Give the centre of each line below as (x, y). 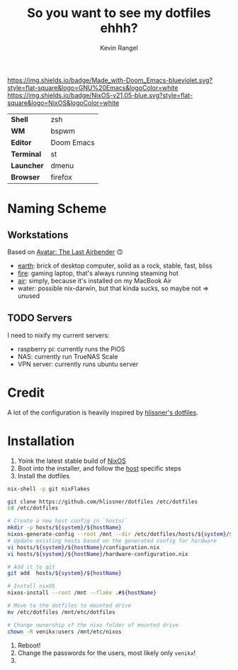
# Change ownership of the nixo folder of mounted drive (93, 625)
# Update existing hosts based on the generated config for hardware (112, 541)
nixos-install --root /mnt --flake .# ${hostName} (82, 593)
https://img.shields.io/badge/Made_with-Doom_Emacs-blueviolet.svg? (110, 80)
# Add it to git (31, 567)
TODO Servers (40, 318)
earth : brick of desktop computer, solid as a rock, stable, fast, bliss (115, 265)
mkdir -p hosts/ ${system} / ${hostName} (64, 528)
